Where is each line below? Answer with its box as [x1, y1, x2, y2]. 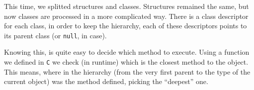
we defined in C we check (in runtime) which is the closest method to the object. [4, 57, 249, 67]
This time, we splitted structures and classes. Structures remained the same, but [4, 1, 249, 11]
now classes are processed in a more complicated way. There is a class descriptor [4, 10, 249, 21]
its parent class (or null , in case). [4, 30, 107, 40]
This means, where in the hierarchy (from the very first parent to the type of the [4, 66, 251, 77]
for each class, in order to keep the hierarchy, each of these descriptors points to [4, 20, 247, 31]
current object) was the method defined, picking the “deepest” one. [4, 76, 208, 87]
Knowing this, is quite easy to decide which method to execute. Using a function [4, 47, 250, 57]
